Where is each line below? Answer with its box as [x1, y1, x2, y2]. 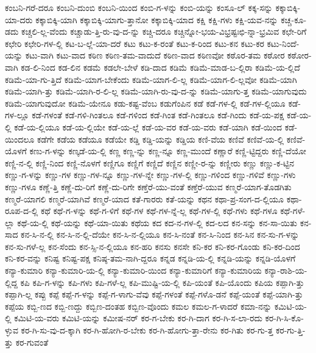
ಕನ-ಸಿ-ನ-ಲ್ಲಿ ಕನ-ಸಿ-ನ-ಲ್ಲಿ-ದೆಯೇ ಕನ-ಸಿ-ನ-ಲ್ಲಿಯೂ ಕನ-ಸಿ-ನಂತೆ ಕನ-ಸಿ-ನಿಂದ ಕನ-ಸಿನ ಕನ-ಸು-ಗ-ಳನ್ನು [21, 228, 300, 241]
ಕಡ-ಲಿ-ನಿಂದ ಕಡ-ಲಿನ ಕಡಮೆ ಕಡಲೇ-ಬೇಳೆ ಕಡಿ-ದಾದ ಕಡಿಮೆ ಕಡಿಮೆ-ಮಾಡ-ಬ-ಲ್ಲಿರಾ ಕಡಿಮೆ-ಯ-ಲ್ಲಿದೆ [21, 60, 300, 73]
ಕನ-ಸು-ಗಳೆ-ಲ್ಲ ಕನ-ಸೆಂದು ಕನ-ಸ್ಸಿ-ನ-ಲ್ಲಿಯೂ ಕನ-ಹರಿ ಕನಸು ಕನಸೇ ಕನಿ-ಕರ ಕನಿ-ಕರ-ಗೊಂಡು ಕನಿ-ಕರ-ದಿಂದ [5, 240, 300, 252]
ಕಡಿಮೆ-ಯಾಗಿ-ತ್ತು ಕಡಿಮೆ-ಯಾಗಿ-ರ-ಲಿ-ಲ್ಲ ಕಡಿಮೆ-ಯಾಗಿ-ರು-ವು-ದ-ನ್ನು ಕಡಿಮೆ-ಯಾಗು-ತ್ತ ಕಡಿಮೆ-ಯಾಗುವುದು [5, 85, 307, 98]
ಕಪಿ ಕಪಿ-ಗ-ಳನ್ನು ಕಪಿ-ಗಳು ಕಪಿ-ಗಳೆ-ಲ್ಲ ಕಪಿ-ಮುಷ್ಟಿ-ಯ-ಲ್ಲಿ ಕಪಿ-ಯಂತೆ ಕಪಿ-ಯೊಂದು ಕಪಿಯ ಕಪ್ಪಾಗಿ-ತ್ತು [20, 276, 304, 288]
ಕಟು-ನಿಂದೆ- [267, 37, 300, 49]
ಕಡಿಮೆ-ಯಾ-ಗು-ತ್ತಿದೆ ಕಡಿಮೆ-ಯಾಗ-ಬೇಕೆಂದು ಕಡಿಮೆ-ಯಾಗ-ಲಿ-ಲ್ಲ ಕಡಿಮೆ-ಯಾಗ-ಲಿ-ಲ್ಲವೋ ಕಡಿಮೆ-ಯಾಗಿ [5, 73, 297, 85]
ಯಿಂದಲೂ [5, 132, 35, 145]
